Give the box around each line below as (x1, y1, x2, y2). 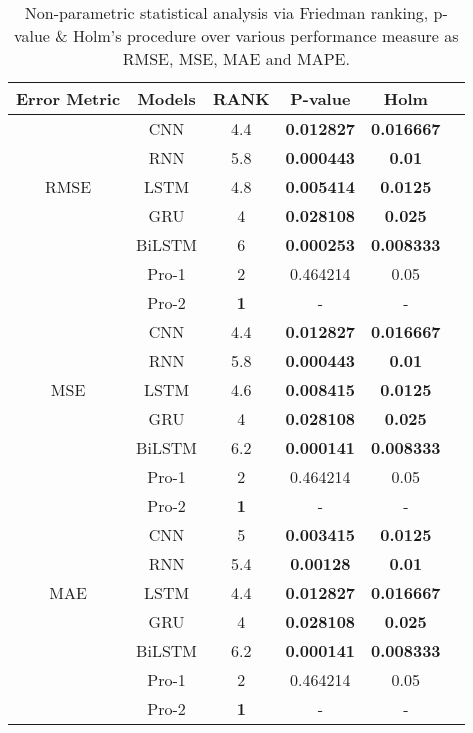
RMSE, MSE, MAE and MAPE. (122, 47, 350, 70)
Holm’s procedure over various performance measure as (73, 24, 459, 47)
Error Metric (16, 87, 121, 110)
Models (137, 87, 196, 110)
